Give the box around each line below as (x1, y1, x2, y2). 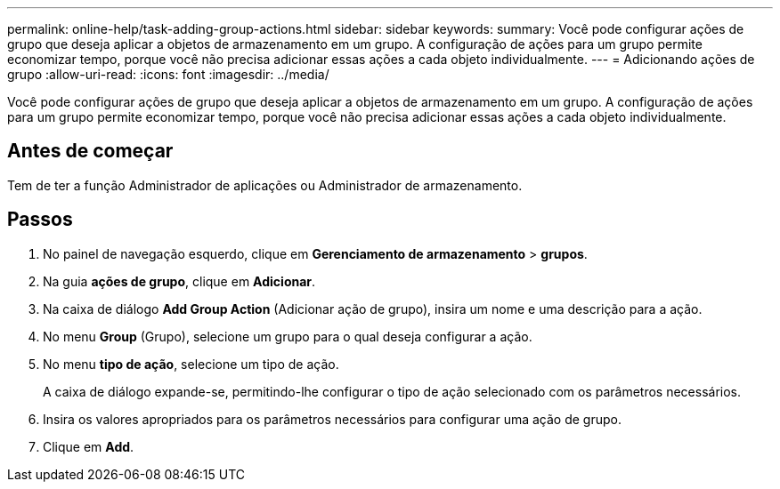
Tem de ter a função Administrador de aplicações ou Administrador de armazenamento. (7, 177, 523, 193)
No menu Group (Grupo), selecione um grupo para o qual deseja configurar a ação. (43, 328, 532, 344)
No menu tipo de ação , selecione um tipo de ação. (43, 356, 339, 372)
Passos (7, 208, 73, 231)
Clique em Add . (43, 438, 134, 454)
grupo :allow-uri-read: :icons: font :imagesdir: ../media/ (7, 67, 329, 82)
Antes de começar (7, 140, 174, 163)
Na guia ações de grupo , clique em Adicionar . (43, 273, 316, 289)
